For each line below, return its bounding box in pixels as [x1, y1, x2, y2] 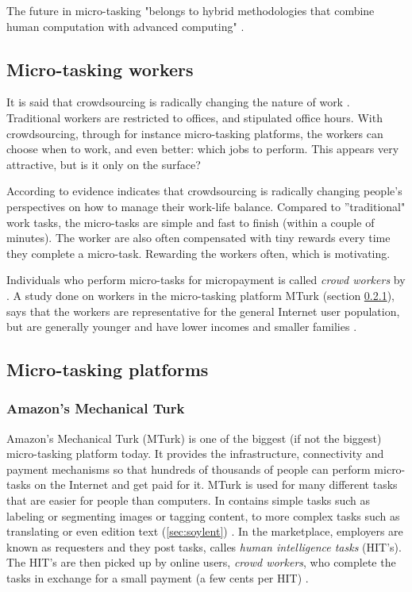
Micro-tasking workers [6, 56, 194, 81]
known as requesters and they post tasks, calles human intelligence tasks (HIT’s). [6, 538, 402, 555]
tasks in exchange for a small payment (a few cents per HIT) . [6, 570, 309, 586]
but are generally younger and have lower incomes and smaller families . [6, 318, 357, 335]
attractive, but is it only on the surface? [6, 156, 201, 172]
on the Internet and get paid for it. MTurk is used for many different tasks [34, 476, 398, 493]
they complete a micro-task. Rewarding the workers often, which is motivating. [6, 244, 391, 261]
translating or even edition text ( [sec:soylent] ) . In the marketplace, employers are [6, 523, 403, 540]
